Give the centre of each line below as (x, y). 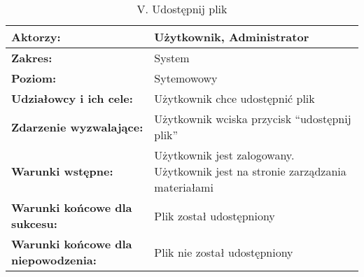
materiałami (184, 187)
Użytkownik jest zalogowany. (224, 155)
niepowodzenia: (54, 260)
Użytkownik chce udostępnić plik (234, 98)
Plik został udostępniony (215, 215)
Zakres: (32, 58)
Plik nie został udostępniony (224, 252)
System (172, 58)
